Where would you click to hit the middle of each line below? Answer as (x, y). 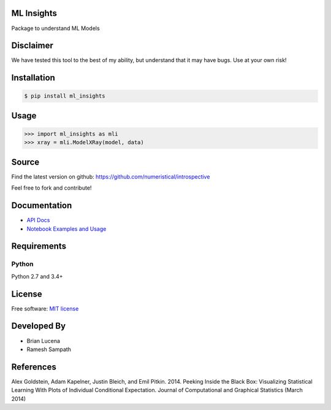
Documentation (42, 206)
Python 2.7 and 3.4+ (37, 276)
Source (25, 162)
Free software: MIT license (45, 308)
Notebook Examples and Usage (67, 229)
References (34, 367)
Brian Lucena (44, 341)
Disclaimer (32, 46)
